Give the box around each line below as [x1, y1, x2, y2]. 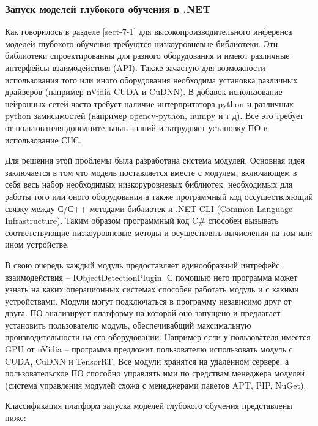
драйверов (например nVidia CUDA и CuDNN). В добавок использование [5, 85, 283, 98]
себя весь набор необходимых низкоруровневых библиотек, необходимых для [5, 178, 293, 191]
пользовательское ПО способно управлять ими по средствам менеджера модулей [5, 367, 305, 379]
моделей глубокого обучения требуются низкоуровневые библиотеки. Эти [5, 37, 278, 50]
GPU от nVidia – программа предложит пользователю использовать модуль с [5, 343, 293, 356]
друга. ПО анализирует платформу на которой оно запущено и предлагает [5, 306, 281, 319]
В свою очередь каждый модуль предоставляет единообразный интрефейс [5, 258, 280, 271]
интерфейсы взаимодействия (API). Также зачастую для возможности [5, 61, 265, 74]
